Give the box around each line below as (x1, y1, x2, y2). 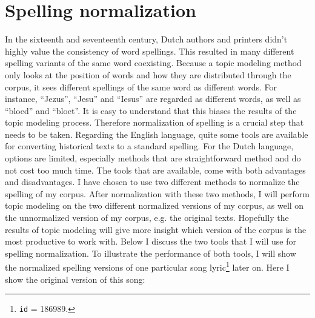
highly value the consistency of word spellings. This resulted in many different (5, 44, 294, 57)
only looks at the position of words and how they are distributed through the (5, 68, 291, 81)
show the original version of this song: (5, 272, 145, 285)
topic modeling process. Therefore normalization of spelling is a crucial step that (5, 116, 304, 129)
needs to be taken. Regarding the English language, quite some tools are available (5, 127, 308, 140)
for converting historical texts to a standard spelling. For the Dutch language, (5, 140, 294, 152)
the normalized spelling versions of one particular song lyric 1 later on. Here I (5, 259, 290, 274)
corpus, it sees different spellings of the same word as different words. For (5, 80, 277, 93)
